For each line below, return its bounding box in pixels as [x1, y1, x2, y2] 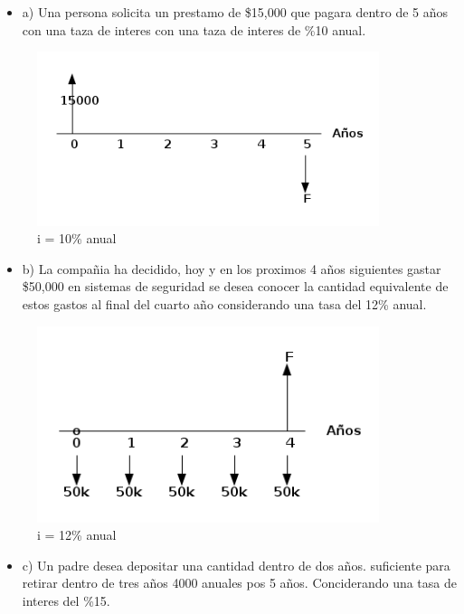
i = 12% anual [37, 525, 117, 544]
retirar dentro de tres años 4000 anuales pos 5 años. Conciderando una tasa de [22, 573, 457, 592]
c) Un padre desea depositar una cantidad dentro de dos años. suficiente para [22, 555, 450, 574]
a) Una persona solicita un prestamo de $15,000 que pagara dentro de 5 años [22, 3, 449, 21]
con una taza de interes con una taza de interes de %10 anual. [22, 20, 366, 39]
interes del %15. [22, 590, 110, 609]
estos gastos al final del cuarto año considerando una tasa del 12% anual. [22, 294, 427, 313]
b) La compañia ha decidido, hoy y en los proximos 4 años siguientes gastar [22, 259, 441, 278]
